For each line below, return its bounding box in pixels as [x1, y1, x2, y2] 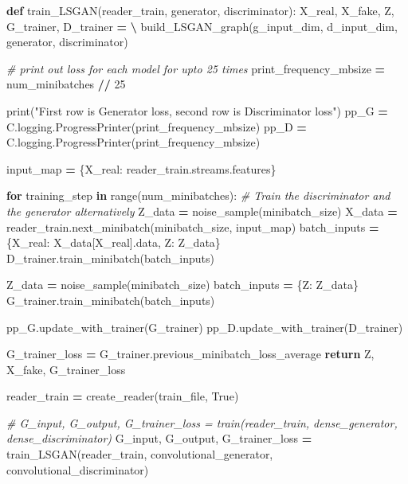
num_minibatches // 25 [6, 76, 126, 92]
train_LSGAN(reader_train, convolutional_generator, [6, 446, 273, 463]
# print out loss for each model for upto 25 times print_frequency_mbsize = [6, 60, 386, 76]
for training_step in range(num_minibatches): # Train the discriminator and [6, 187, 390, 204]
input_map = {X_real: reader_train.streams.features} [6, 160, 277, 177]
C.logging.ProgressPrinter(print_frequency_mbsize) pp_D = [6, 118, 307, 135]
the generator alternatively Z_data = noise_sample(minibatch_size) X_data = [6, 202, 398, 219]
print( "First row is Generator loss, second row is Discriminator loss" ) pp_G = [6, 102, 388, 119]
